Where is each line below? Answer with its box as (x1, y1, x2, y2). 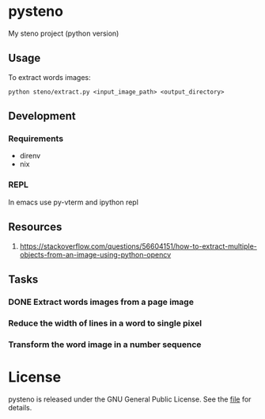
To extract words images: (8, 72, 91, 82)
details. (8, 402, 32, 412)
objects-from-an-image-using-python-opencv (19, 249, 172, 259)
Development (8, 109, 77, 123)
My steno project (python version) (8, 29, 119, 38)
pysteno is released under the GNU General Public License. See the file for (8, 394, 252, 404)
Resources (8, 220, 62, 234)
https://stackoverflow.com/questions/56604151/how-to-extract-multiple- (19, 241, 257, 251)
